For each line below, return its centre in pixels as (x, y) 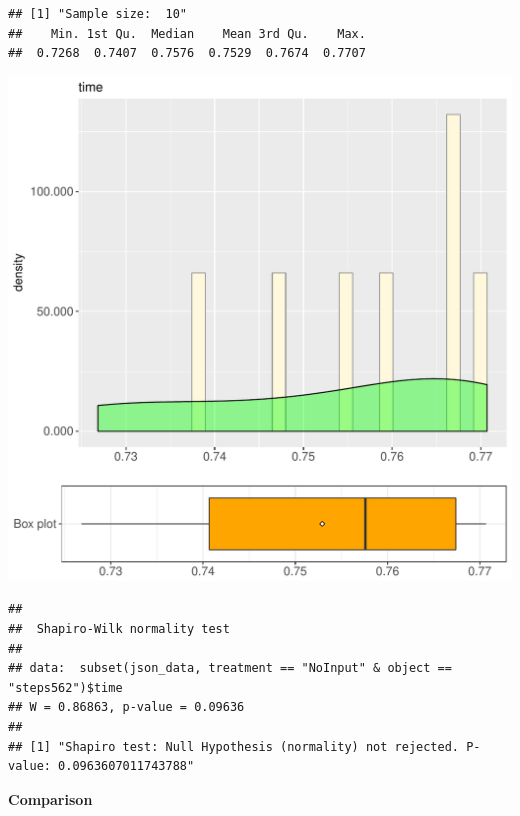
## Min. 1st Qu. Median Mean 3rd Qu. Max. (187, 33)
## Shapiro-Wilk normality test (119, 628)
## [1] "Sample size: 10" (97, 14)
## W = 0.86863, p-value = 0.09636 (126, 707)
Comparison (50, 798)
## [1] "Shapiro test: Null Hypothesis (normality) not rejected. (234, 746)
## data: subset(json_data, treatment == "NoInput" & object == (230, 668)
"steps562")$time (65, 687)
